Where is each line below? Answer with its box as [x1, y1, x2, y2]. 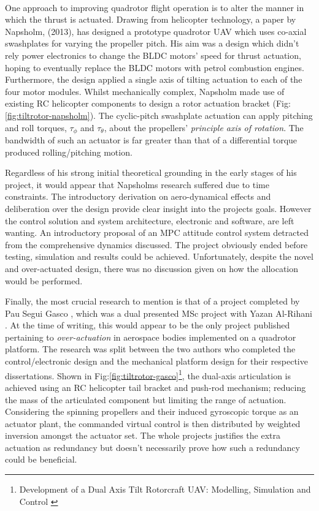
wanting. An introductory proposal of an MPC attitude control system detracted [5, 226, 309, 239]
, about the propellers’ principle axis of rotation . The [104, 121, 304, 134]
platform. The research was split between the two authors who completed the [5, 343, 296, 355]
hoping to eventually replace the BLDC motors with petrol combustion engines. [5, 61, 304, 74]
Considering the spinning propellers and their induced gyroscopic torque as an [5, 405, 299, 418]
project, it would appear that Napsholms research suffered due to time [5, 178, 269, 191]
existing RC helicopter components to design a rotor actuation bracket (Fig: [5, 97, 291, 110]
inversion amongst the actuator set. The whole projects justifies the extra [5, 429, 280, 442]
